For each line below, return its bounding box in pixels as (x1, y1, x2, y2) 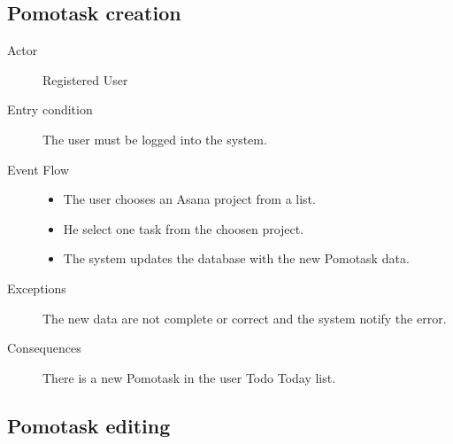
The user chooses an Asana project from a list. (63, 190, 316, 208)
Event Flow (7, 160, 69, 178)
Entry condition (7, 100, 93, 119)
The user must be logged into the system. (42, 129, 267, 148)
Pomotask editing (7, 411, 171, 439)
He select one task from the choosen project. (63, 219, 304, 238)
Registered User (42, 70, 128, 89)
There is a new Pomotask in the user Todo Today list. (42, 368, 336, 386)
